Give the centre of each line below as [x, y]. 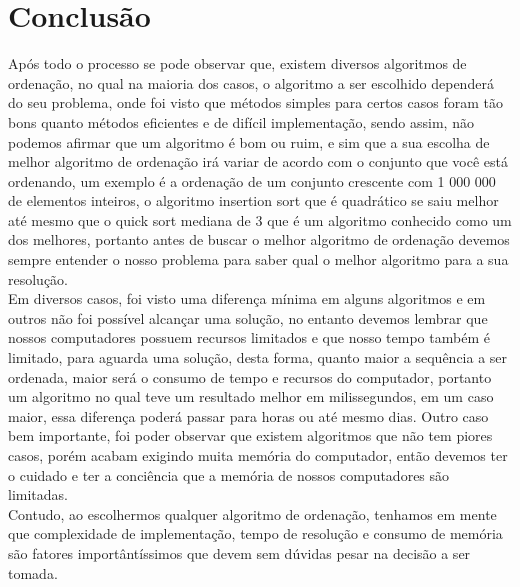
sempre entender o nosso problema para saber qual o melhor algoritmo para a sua [258, 259]
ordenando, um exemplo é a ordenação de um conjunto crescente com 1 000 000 [252, 180]
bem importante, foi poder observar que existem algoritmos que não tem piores [250, 435]
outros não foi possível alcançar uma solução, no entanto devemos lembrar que [248, 317]
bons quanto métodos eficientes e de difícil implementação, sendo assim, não [241, 121]
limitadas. [38, 494]
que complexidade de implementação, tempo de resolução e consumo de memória [255, 533]
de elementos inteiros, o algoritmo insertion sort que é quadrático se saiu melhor [253, 200]
